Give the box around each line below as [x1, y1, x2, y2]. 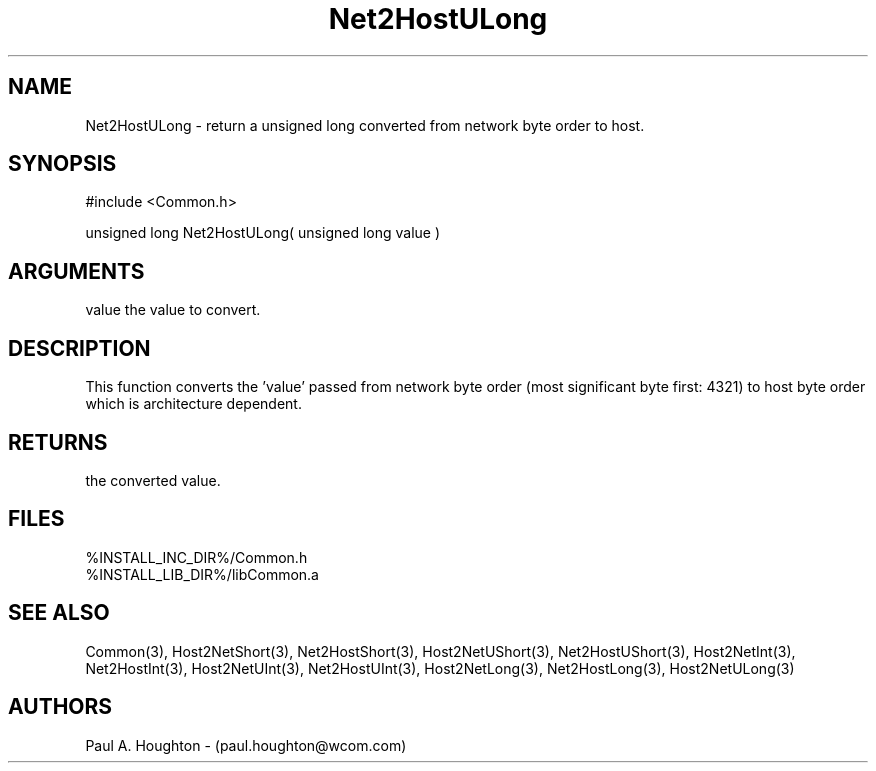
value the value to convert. [85, 301, 261, 319]
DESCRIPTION [8, 335, 151, 361]
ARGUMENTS [8, 258, 145, 284]
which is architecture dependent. [85, 395, 302, 413]
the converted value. [85, 471, 221, 489]
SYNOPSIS [8, 151, 117, 177]
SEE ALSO [8, 600, 110, 626]
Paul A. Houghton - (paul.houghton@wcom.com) [85, 736, 407, 754]
